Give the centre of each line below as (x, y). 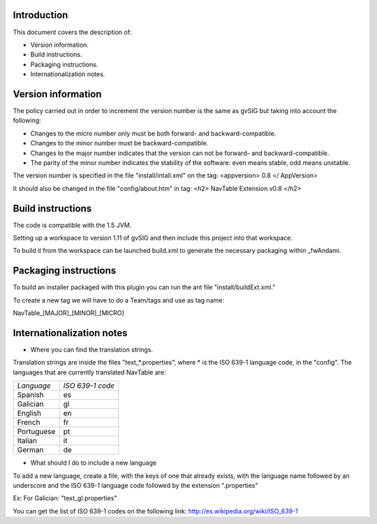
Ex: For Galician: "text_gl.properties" (65, 498)
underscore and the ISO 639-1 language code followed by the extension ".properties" (135, 485)
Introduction (40, 15)
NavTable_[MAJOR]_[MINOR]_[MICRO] (69, 313)
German (30, 450)
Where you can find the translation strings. (92, 350)
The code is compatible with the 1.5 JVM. (72, 225)
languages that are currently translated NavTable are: (90, 372)
